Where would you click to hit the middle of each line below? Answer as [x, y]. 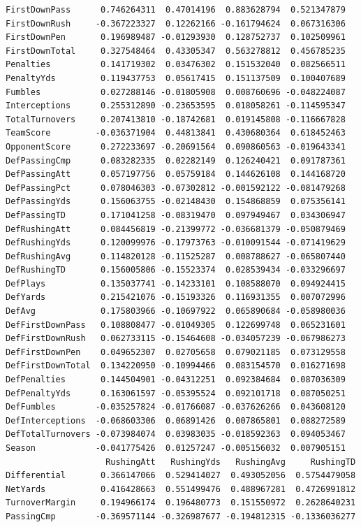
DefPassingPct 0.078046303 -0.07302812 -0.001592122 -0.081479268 [176, 188]
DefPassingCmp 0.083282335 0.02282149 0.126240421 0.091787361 [176, 160]
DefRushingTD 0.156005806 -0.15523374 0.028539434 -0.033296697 [176, 270]
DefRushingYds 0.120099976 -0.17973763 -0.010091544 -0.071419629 [176, 243]
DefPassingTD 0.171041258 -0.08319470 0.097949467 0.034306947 [176, 215]
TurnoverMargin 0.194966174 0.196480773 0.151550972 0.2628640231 [181, 503]
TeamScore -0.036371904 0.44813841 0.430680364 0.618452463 [176, 133]
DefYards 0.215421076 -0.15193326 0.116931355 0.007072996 [176, 297]
